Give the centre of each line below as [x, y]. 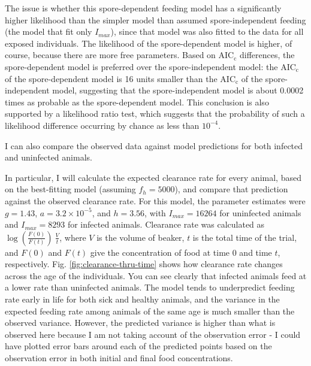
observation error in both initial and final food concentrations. [119, 358]
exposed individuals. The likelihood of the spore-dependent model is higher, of [149, 43]
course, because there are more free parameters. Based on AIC [120, 55]
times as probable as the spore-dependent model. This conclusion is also [137, 102]
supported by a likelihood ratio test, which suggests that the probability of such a [155, 114]
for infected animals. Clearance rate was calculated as [166, 224]
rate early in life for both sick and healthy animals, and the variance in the [142, 299]
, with [155, 212]
